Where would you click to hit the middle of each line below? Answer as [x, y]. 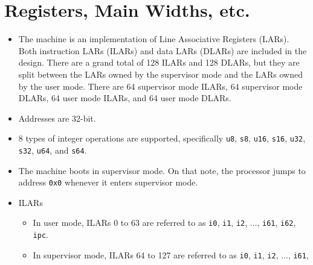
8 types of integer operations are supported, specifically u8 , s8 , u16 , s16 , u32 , [162, 138]
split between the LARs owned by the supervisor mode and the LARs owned [160, 74]
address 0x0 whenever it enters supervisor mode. [108, 182]
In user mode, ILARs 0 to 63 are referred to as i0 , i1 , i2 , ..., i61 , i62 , [164, 223]
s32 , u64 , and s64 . [53, 150]
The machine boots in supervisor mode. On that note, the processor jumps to [162, 170]
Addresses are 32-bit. [57, 118]
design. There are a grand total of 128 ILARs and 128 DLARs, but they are [159, 62]
